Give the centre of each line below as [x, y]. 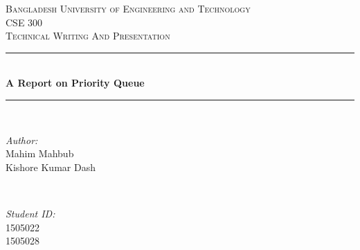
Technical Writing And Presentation [88, 36]
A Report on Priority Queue [75, 83]
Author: [22, 140]
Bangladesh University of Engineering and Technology [128, 8]
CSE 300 [24, 22]
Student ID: [30, 213]
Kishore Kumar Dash [51, 167]
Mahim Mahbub [40, 153]
